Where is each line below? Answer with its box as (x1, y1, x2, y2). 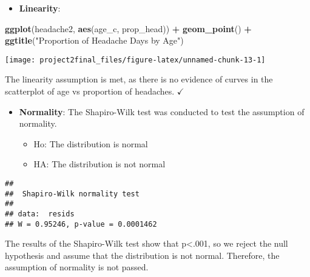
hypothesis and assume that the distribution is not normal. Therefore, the (5, 249, 280, 261)
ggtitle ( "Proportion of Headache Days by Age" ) (5, 34, 184, 47)
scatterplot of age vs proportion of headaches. (5, 85, 175, 98)
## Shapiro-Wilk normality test (5, 189, 140, 198)
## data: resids (5, 209, 75, 218)
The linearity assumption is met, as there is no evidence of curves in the (5, 73, 273, 85)
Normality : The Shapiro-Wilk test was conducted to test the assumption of (19, 105, 305, 118)
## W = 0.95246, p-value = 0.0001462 (5, 219, 157, 229)
